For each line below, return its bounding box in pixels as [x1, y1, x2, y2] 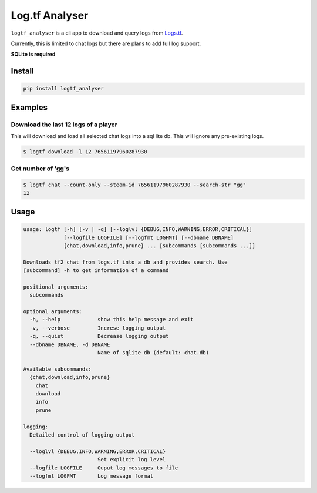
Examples [11, 102, 48, 112]
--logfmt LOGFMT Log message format [29, 472, 154, 479]
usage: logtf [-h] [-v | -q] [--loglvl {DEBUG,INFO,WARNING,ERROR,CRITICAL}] [23, 226, 252, 233]
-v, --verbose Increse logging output [29, 324, 166, 331]
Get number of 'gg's [11, 165, 70, 173]
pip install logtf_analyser [23, 85, 104, 92]
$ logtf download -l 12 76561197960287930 [23, 149, 147, 155]
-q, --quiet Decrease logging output [29, 333, 169, 340]
